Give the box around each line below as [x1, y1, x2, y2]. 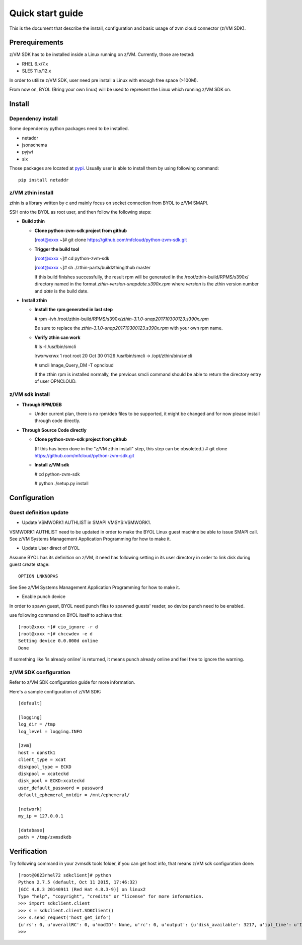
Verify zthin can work [34, 334, 81, 340]
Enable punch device [22, 594, 65, 600]
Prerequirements [9, 38, 64, 47]
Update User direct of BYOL [22, 545, 80, 551]
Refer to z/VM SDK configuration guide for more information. [9, 679, 135, 685]
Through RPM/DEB [22, 401, 62, 407]
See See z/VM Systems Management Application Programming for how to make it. [9, 584, 181, 590]
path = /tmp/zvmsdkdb [18, 835, 71, 840]
